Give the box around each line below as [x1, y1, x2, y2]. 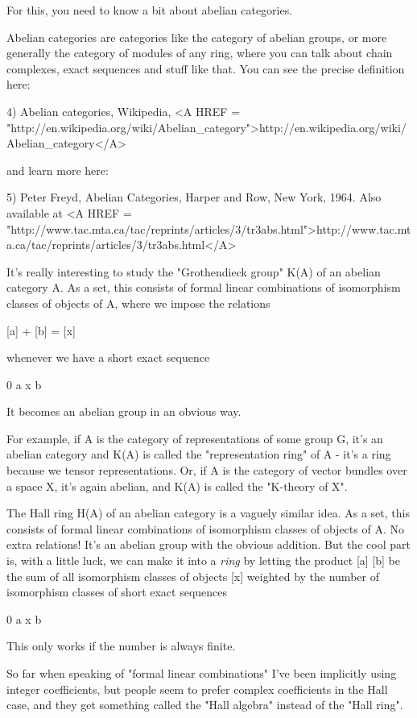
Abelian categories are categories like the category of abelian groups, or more [6, 28, 387, 45]
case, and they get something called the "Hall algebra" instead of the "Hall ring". [6, 696, 403, 713]
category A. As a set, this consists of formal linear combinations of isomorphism [6, 279, 401, 296]
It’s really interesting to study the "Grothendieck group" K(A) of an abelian [6, 263, 381, 280]
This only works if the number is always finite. [6, 637, 236, 654]
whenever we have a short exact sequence [6, 349, 210, 366]
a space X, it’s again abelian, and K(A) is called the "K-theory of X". [6, 477, 348, 494]
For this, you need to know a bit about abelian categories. [6, 2, 293, 18]
